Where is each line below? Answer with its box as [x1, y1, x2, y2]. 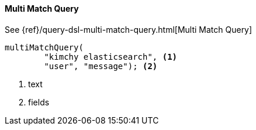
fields [28, 97, 50, 107]
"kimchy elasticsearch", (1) [44, 52, 178, 61]
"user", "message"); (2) [44, 61, 158, 71]
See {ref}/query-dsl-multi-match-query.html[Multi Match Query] [5, 24, 252, 35]
